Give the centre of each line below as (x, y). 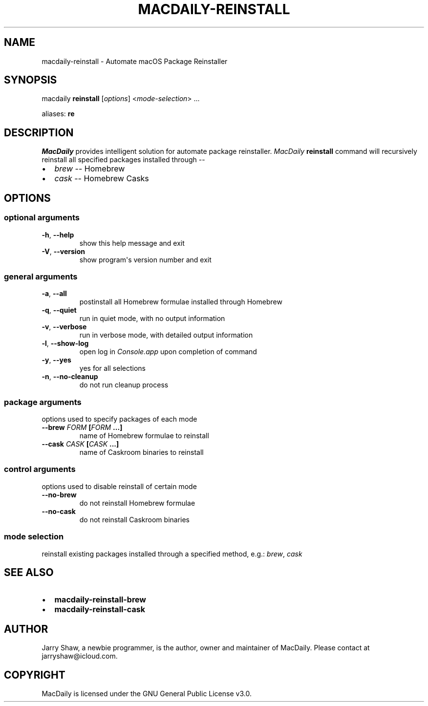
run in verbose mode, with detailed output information (166, 335)
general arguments (41, 276)
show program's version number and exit (145, 259)
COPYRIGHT (35, 675)
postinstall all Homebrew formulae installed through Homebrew (181, 302)
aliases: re (58, 114)
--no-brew (59, 494)
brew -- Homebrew (90, 169)
